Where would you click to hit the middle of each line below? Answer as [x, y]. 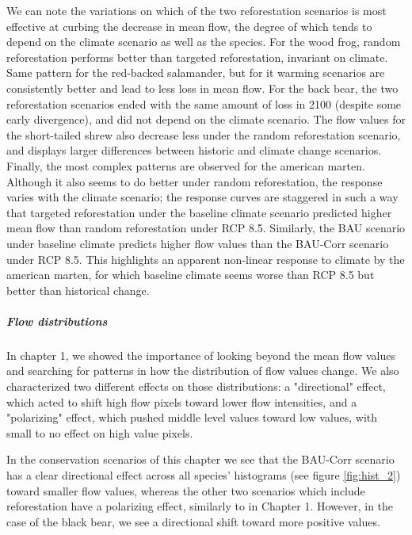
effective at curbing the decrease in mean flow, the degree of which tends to [189, 26]
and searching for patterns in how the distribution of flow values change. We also [203, 371]
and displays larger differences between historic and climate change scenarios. [194, 150]
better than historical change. [78, 290]
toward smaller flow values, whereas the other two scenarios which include [186, 490]
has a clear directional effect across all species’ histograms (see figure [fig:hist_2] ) [204, 475]
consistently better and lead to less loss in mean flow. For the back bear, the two [202, 88]
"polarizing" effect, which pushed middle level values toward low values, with [192, 417]
